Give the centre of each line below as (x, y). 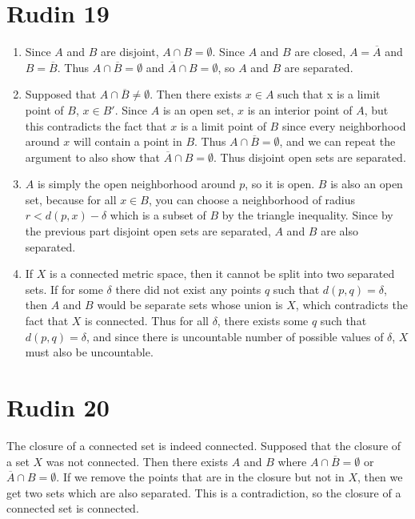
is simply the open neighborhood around (136, 184)
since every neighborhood (344, 125)
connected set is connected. (73, 508)
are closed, (320, 52)
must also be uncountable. (89, 352)
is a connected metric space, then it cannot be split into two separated (222, 274)
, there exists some (263, 321)
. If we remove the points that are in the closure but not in (200, 477)
